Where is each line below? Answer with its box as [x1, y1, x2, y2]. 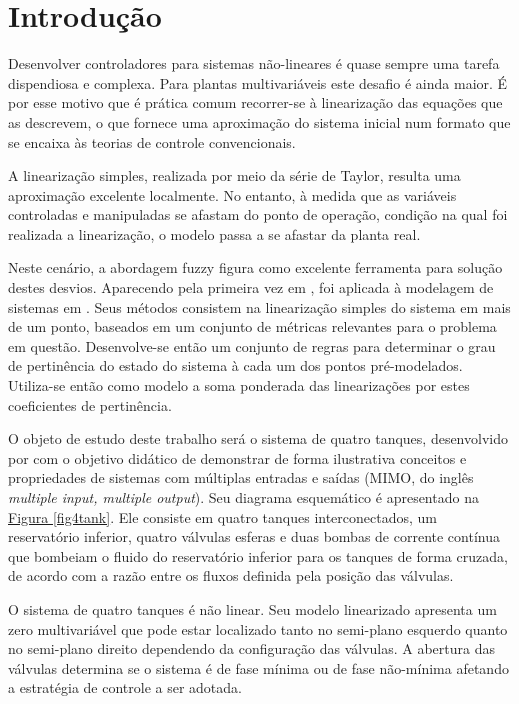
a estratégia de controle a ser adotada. [8, 677, 242, 698]
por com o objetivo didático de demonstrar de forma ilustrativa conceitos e [8, 447, 467, 468]
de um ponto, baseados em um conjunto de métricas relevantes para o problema [8, 316, 497, 337]
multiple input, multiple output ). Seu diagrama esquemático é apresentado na [8, 487, 479, 507]
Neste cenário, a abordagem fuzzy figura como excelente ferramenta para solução [8, 257, 503, 278]
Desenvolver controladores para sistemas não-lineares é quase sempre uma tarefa [8, 53, 500, 74]
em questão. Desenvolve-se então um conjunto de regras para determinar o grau [8, 335, 496, 356]
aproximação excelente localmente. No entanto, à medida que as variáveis [8, 184, 457, 205]
